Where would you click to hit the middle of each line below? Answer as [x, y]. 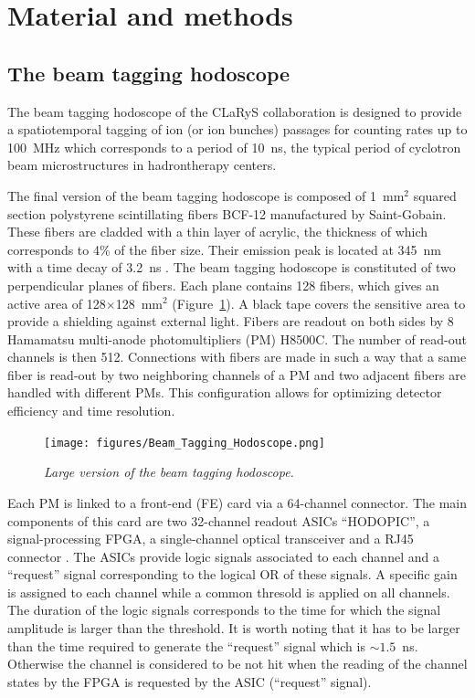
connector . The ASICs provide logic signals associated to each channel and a [223, 556]
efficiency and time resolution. [91, 411]
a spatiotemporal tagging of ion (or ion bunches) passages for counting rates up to [237, 129]
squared [435, 195]
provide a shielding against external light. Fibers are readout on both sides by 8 [231, 321]
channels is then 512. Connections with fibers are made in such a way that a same [237, 357]
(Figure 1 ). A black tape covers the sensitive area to [319, 303]
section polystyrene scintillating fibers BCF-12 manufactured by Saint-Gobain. [227, 213]
